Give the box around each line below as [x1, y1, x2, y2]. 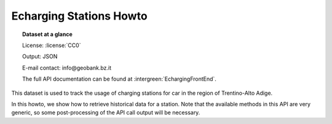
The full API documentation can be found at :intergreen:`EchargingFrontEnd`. [22, 75, 216, 82]
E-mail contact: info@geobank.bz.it [22, 64, 112, 71]
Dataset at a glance [22, 31, 73, 38]
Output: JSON [22, 53, 58, 60]
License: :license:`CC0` [22, 42, 81, 49]
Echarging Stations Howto [11, 9, 148, 23]
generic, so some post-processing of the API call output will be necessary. [11, 109, 200, 116]
